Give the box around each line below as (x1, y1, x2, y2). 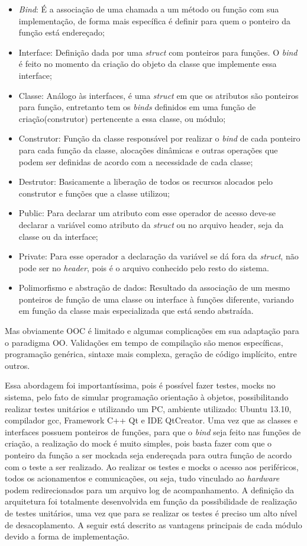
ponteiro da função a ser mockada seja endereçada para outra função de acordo (5, 449, 292, 461)
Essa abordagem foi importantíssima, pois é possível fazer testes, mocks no (5, 379, 276, 391)
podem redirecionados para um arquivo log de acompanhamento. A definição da (5, 483, 295, 496)
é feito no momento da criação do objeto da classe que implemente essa (18, 57, 277, 70)
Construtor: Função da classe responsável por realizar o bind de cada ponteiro (18, 132, 300, 144)
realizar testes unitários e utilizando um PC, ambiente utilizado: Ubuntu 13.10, (5, 402, 292, 415)
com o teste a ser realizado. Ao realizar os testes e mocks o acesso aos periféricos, (5, 460, 299, 473)
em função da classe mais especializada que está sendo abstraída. (18, 304, 254, 317)
